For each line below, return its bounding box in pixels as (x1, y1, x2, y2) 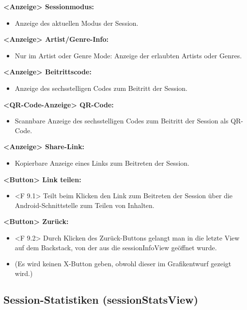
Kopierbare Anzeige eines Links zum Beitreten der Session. (15, 157, 189, 168)
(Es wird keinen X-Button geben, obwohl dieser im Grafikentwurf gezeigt (15, 258, 232, 269)
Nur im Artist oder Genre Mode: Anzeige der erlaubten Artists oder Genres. (15, 50, 242, 60)
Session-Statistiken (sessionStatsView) (3, 292, 199, 307)
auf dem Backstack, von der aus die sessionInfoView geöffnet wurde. (15, 242, 217, 252)
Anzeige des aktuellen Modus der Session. (15, 17, 139, 28)
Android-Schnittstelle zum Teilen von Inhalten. (15, 200, 154, 210)
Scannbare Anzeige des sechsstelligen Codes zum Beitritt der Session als (15, 116, 229, 126)
